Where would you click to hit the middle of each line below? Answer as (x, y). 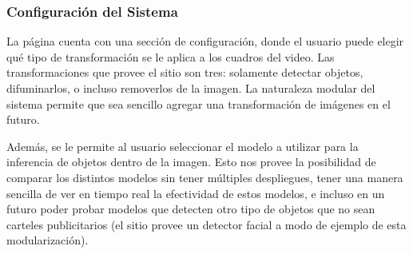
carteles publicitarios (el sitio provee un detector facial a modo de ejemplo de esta (206, 224)
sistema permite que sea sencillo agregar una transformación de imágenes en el (199, 103)
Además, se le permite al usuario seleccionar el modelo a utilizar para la (183, 146)
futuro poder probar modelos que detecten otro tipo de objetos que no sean (191, 209)
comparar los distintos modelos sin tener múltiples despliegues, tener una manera (205, 177)
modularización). (48, 240)
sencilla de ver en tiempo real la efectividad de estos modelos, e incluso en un (196, 193)
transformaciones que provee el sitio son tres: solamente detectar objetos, (185, 72)
